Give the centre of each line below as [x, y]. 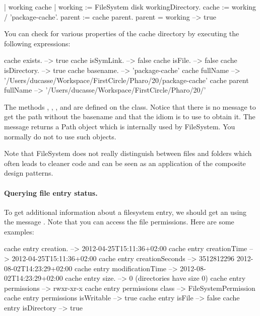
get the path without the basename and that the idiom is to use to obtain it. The [130, 116]
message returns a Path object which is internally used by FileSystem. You [120, 126]
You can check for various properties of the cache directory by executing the [122, 33]
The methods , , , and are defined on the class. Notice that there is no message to [130, 106]
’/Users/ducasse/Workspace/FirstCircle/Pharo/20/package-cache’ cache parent [126, 80]
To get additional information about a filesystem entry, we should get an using [125, 212]
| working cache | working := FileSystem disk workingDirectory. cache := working [130, 7]
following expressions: [37, 43]
